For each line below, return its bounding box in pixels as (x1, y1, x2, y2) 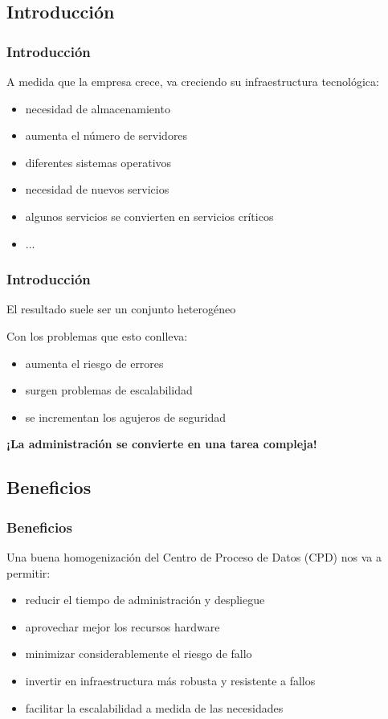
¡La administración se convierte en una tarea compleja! (6, 435, 317, 452)
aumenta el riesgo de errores (25, 354, 164, 371)
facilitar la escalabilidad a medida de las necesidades (25, 699, 284, 716)
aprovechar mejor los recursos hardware (25, 618, 220, 635)
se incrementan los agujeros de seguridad (25, 408, 227, 425)
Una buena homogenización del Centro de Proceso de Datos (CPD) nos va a (6, 548, 382, 565)
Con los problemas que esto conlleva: (6, 327, 188, 344)
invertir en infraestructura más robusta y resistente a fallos (25, 672, 316, 688)
